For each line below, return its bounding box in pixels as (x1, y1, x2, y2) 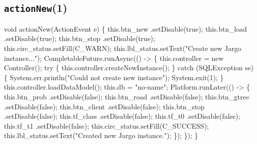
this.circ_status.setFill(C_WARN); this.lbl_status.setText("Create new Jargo (4, 43, 242, 53)
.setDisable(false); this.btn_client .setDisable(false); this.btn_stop (4, 101, 205, 111)
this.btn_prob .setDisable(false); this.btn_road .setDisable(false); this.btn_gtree (4, 91, 249, 101)
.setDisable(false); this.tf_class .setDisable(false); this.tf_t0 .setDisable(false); (4, 111, 241, 121)
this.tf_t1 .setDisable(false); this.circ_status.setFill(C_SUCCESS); (4, 120, 209, 131)
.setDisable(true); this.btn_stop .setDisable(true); (4, 33, 155, 44)
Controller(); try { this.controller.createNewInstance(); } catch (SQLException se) (4, 62, 254, 73)
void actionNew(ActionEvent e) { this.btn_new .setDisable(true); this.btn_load (4, 23, 247, 34)
